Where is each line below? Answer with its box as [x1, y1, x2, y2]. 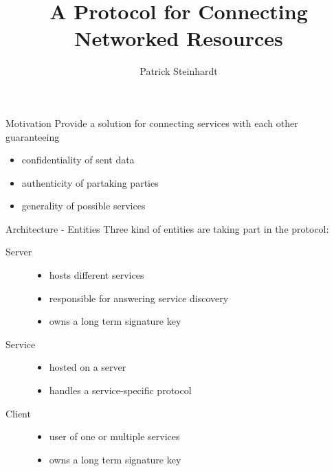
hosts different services [49, 268, 144, 282]
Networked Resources [74, 24, 283, 52]
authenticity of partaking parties [21, 175, 159, 189]
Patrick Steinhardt [140, 64, 218, 78]
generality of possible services [21, 198, 146, 213]
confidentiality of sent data [21, 152, 135, 167]
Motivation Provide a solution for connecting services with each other [5, 115, 298, 130]
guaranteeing [5, 129, 60, 143]
